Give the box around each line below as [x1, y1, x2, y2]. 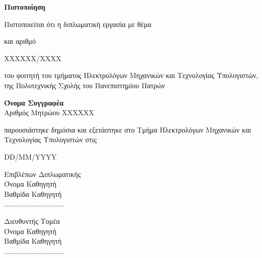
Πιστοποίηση [4, 2, 45, 12]
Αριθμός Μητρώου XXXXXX [4, 107, 94, 118]
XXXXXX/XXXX [4, 53, 61, 63]
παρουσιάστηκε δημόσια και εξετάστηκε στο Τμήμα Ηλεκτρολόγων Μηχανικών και [4, 124, 251, 135]
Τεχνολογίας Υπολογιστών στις [4, 134, 97, 145]
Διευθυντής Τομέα [4, 215, 60, 226]
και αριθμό [4, 36, 36, 46]
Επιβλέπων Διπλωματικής [4, 168, 81, 179]
